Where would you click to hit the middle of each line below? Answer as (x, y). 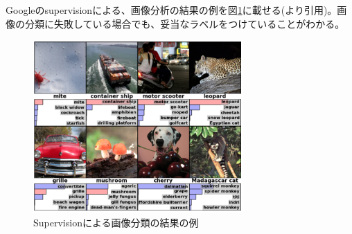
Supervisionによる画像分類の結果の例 (116, 222)
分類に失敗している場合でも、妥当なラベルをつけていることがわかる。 (185, 23)
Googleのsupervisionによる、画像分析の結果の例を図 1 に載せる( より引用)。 (171, 10)
